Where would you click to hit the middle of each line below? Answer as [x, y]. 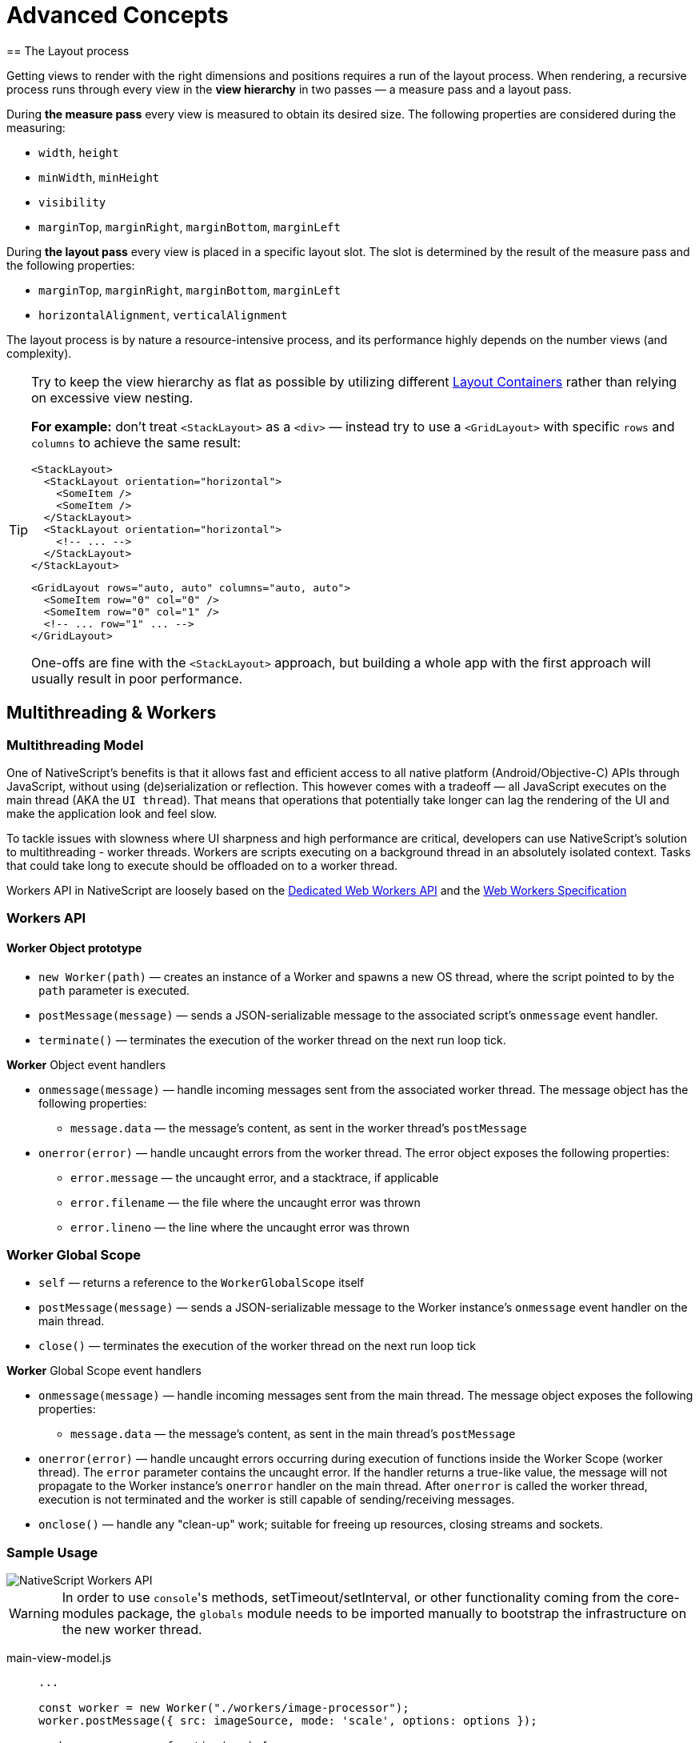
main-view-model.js [59, 1658]
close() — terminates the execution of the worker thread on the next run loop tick [257, 1346]
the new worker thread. [132, 1630]
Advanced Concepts [118, 15]
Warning [34, 1614]
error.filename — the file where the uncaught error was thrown [246, 1202]
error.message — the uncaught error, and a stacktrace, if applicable [255, 1177]
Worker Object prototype [74, 948]
